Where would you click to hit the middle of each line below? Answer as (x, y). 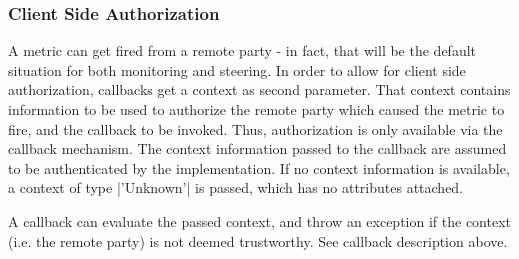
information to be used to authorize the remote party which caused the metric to (256, 109)
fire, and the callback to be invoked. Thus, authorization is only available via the (255, 128)
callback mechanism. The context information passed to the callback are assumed (257, 148)
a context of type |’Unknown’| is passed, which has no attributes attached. (236, 187)
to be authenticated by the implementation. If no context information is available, (259, 167)
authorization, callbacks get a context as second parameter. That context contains (259, 89)
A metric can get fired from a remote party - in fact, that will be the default (242, 50)
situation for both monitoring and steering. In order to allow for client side (237, 69)
